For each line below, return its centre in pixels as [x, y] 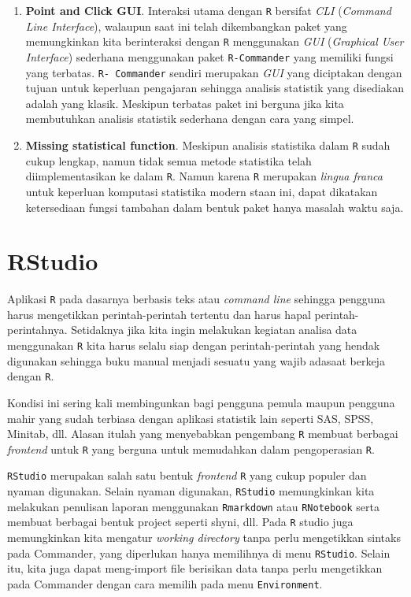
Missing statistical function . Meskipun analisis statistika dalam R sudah [208, 145]
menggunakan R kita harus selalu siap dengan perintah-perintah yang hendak [194, 345]
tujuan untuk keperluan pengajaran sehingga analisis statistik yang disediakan [215, 88]
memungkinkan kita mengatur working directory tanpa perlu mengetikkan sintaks [204, 538]
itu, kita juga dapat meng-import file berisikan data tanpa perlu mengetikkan [195, 568]
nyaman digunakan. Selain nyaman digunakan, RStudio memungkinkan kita [191, 491]
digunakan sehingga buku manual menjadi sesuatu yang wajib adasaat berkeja [196, 360]
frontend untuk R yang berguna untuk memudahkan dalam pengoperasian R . [191, 449]
